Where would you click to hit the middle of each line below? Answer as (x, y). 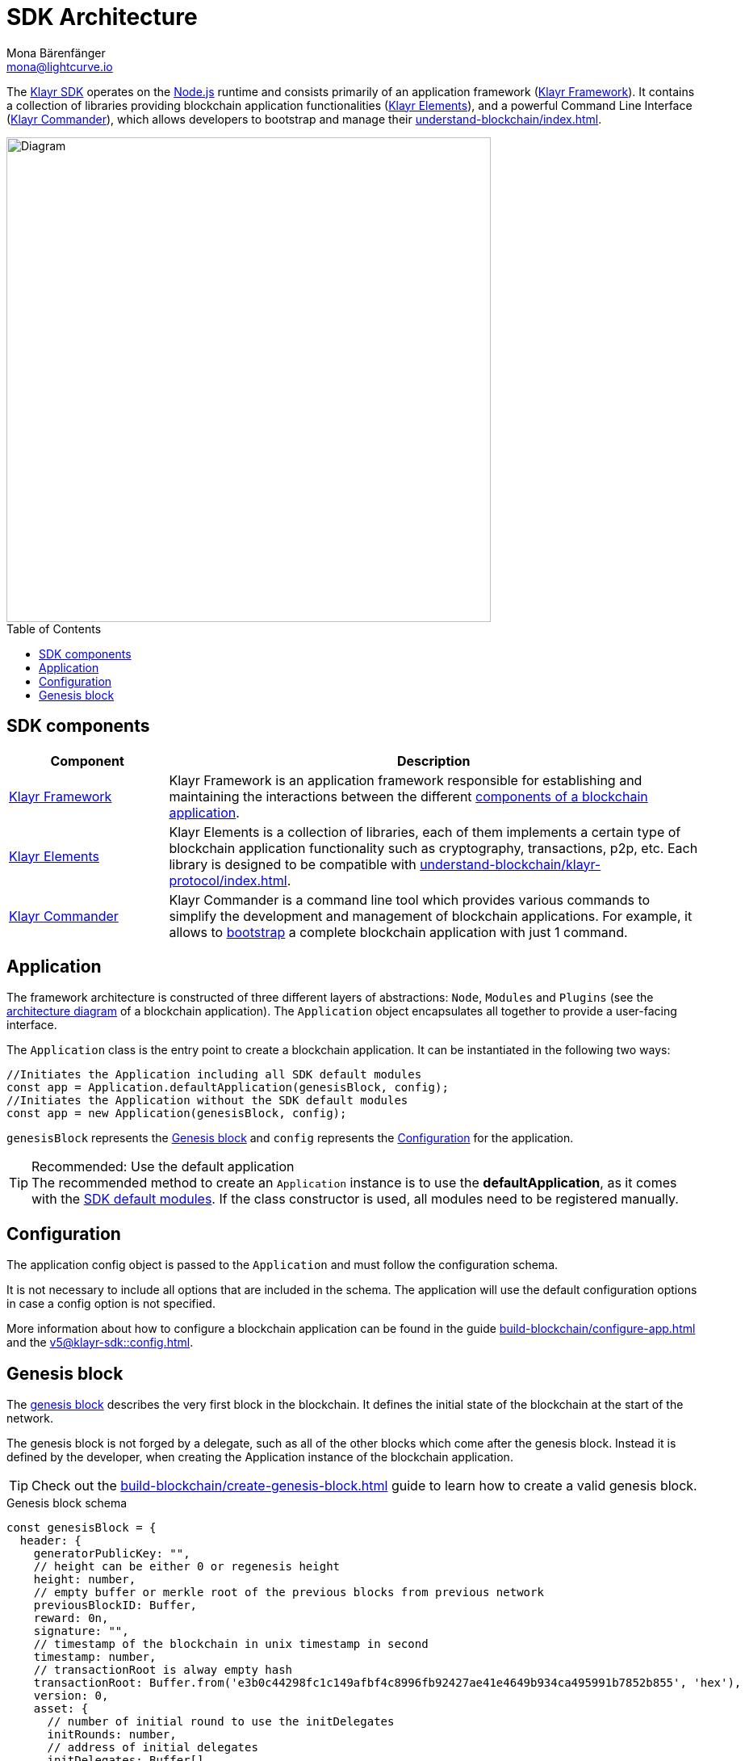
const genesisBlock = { (82, 1528)
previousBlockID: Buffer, (115, 1605)
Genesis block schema (67, 1503)
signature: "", (81, 1631)
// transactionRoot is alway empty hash (163, 1670)
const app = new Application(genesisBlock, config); (177, 1114)
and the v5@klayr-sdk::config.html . (100, 1343)
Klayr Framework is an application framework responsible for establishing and (406, 780)
